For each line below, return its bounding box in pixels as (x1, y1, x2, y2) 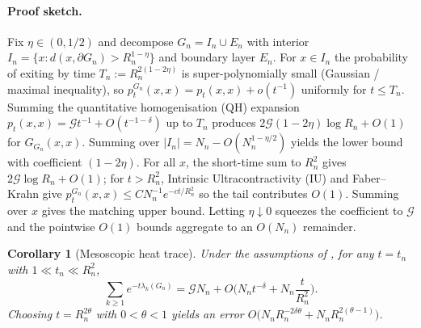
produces (212, 114, 256, 131)
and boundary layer (158, 48, 255, 65)
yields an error (171, 305, 244, 322)
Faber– (352, 169, 386, 186)
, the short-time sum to (185, 153, 301, 170)
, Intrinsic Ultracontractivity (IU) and (160, 169, 349, 186)
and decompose (98, 32, 174, 49)
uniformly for (301, 80, 367, 97)
